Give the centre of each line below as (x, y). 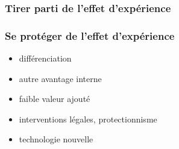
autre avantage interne (60, 78)
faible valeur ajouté (55, 99)
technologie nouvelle (56, 139)
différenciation (45, 58)
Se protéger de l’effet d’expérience (90, 35)
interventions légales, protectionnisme (88, 119)
